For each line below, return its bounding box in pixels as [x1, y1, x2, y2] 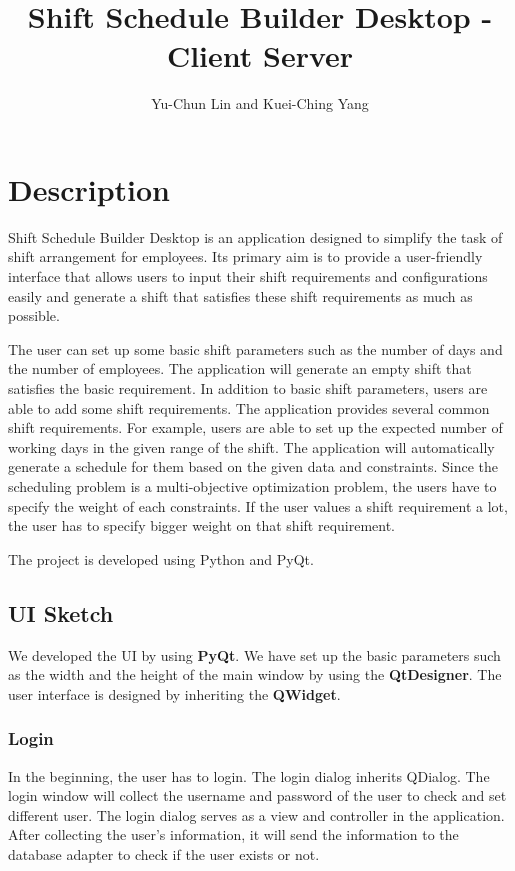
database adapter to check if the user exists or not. [8, 843, 320, 864]
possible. [8, 305, 60, 326]
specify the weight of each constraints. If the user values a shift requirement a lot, [8, 495, 508, 516]
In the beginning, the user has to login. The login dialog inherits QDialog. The [8, 765, 490, 786]
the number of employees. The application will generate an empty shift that [8, 358, 472, 379]
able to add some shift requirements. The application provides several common [8, 397, 490, 418]
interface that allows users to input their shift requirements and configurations [8, 266, 488, 287]
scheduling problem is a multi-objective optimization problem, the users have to [8, 475, 497, 496]
